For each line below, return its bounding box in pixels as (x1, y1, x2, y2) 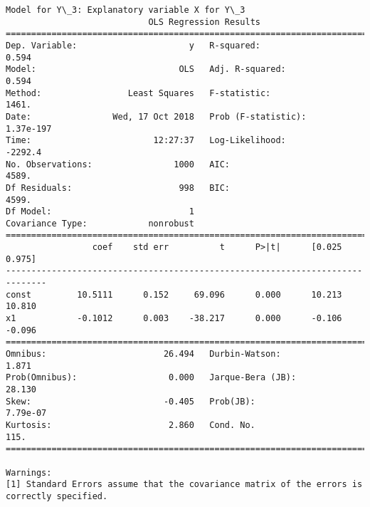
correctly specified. (6, 491, 108, 501)
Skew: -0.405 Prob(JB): (6, 396, 255, 407)
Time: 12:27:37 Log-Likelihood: (6, 135, 286, 146)
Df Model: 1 (6, 207, 194, 217)
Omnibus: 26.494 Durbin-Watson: (6, 349, 281, 360)
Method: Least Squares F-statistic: (6, 88, 271, 98)
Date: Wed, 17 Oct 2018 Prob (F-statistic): (6, 111, 307, 122)
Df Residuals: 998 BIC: (6, 182, 230, 193)
